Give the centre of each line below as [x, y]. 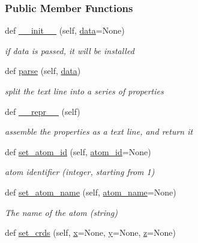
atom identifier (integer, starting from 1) [80, 172]
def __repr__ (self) [43, 111]
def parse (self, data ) [43, 71]
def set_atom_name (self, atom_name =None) [91, 192]
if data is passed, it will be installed [70, 50]
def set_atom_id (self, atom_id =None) [78, 151]
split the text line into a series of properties [84, 91]
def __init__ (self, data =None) [65, 30]
